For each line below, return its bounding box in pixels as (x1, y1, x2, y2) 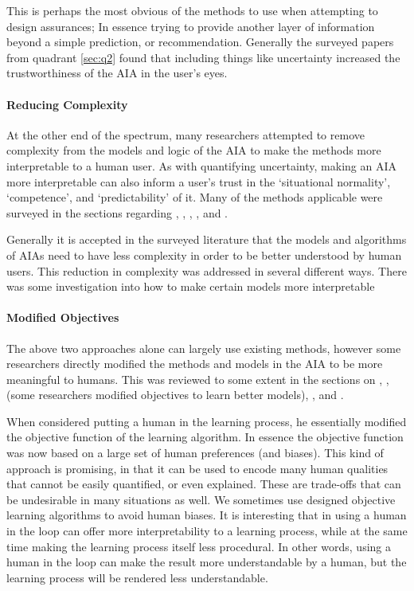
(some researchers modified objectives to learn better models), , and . (6, 386, 344, 403)
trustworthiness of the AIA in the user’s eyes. (6, 65, 228, 81)
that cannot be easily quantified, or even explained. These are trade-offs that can (6, 476, 401, 492)
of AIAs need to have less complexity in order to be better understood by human (6, 246, 402, 263)
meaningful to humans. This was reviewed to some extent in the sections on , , (6, 370, 389, 387)
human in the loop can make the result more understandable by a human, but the (6, 554, 407, 570)
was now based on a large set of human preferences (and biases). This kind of (6, 444, 384, 461)
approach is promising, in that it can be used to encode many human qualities (6, 460, 389, 476)
